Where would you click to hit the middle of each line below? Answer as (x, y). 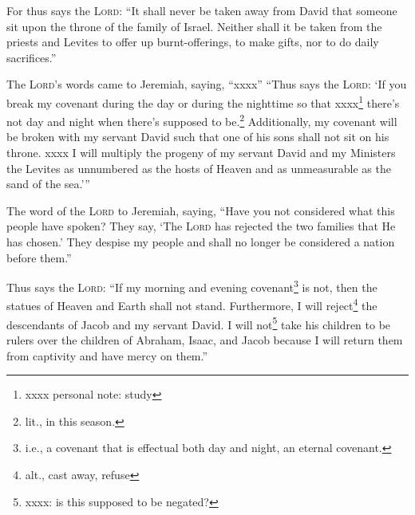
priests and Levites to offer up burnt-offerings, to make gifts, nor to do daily (193, 42)
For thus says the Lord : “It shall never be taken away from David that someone (202, 10)
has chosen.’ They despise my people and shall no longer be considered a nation (201, 242)
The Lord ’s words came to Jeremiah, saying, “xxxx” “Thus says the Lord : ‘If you (207, 84)
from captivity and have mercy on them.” (107, 355)
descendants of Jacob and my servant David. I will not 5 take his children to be (199, 323)
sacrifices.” (32, 57)
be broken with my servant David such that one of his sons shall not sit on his (198, 137)
